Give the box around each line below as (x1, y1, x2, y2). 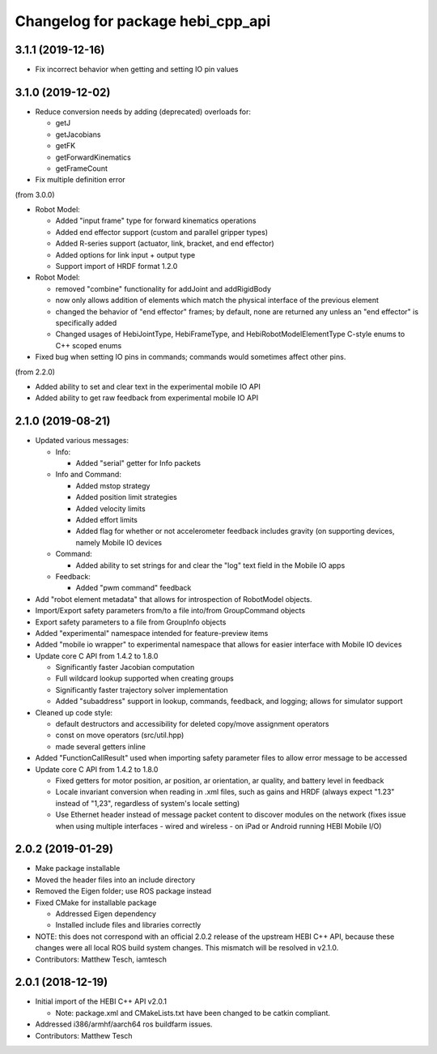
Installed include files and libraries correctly (55, 920, 202, 930)
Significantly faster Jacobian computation (55, 663, 195, 672)
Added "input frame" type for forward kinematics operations (55, 215, 257, 226)
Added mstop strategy (75, 480, 151, 490)
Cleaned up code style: (35, 707, 113, 717)
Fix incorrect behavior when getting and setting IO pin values (35, 65, 239, 75)
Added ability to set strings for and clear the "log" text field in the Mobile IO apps (75, 560, 346, 570)
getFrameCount (55, 163, 108, 173)
